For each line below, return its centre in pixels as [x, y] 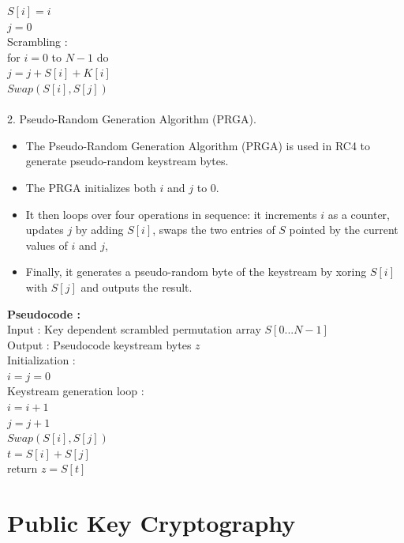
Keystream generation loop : [76, 391]
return [22, 468]
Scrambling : [37, 41]
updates [45, 230]
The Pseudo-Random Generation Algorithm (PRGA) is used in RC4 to [198, 145]
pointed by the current [344, 230]
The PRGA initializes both [91, 187]
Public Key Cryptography [151, 523]
